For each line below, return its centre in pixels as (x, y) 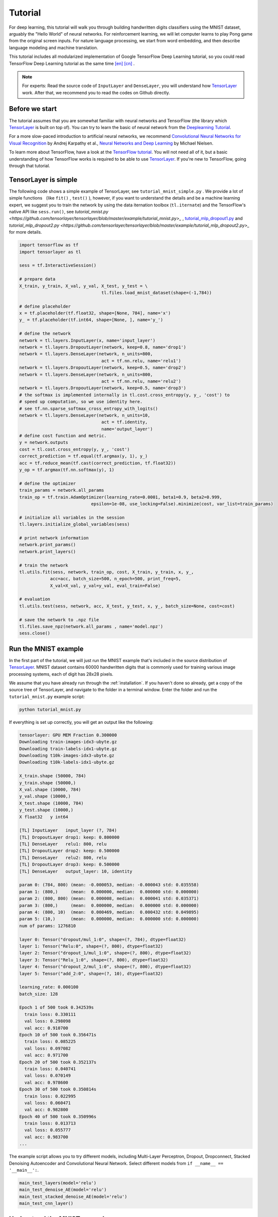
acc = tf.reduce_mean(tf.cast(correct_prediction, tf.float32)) (98, 463)
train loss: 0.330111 (50, 1014)
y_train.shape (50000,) (48, 783)
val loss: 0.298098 (48, 1021)
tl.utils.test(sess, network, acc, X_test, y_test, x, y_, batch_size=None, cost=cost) (127, 606)
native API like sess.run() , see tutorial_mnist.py (59, 212)
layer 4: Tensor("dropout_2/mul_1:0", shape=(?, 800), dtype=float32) (105, 967)
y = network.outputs (44, 443)
